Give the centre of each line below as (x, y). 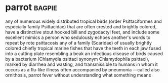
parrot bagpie (31, 7)
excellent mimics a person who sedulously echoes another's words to (78, 37)
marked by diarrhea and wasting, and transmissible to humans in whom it (81, 64)
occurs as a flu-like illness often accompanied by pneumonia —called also (82, 69)
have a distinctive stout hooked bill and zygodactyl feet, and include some (82, 32)
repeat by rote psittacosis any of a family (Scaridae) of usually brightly (78, 43)
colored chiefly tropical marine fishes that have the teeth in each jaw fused (83, 48)
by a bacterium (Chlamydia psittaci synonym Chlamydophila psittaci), (77, 59)
